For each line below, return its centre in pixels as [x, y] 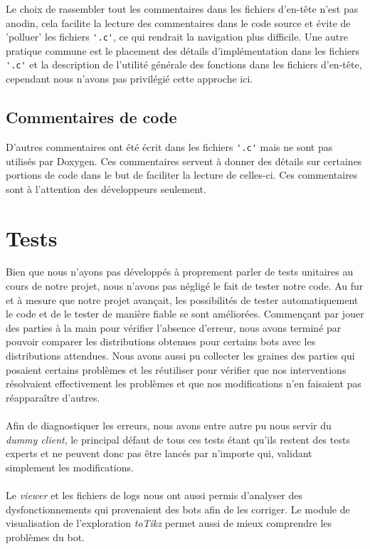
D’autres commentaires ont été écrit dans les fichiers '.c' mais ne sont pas [169, 146]
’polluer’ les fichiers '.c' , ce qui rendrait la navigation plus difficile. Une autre [177, 37]
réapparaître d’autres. [53, 397]
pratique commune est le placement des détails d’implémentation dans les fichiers [183, 50]
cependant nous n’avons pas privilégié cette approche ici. [129, 79]
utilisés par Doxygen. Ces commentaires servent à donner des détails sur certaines [184, 161]
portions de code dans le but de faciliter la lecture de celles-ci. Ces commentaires [182, 175]
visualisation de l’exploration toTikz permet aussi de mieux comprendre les [169, 523]
